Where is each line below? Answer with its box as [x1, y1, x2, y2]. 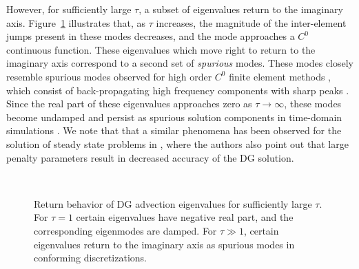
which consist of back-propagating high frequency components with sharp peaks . [6, 83, 349, 97]
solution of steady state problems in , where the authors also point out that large [6, 136, 349, 151]
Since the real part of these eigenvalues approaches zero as [6, 96, 252, 111]
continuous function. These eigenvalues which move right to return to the [6, 42, 316, 56]
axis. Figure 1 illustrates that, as [6, 15, 146, 30]
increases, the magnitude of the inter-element [156, 15, 347, 30]
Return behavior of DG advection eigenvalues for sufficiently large [34, 196, 312, 211]
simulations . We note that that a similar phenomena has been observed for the [6, 123, 342, 138]
